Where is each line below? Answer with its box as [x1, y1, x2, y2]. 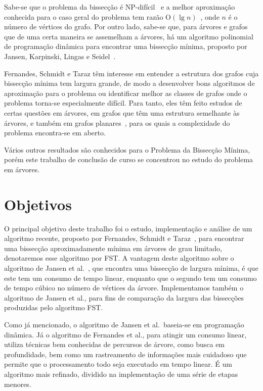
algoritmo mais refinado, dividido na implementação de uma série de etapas [4, 368, 238, 379]
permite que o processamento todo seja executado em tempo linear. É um [4, 359, 232, 369]
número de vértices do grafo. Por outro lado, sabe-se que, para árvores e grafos [4, 21, 248, 32]
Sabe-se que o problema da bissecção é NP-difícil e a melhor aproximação [4, 2, 235, 12]
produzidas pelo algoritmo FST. [4, 302, 103, 313]
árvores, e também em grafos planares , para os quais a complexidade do [4, 117, 230, 128]
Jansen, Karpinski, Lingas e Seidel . [4, 51, 116, 61]
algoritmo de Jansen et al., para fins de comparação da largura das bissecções [4, 292, 244, 303]
